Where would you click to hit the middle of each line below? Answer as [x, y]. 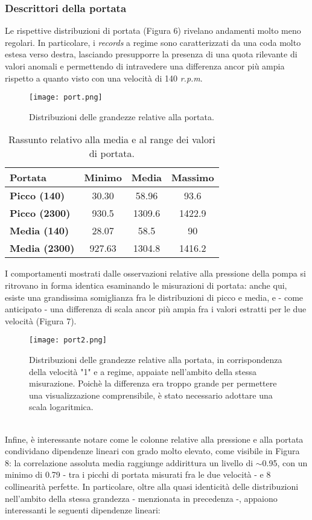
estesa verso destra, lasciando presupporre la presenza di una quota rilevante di [151, 54]
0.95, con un [285, 462]
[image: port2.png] [68, 340]
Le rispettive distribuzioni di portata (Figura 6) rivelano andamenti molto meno [153, 30]
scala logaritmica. [61, 407]
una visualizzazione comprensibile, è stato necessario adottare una [151, 395]
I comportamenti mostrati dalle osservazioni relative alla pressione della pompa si [155, 273]
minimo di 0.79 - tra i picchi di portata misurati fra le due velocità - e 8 [138, 474]
